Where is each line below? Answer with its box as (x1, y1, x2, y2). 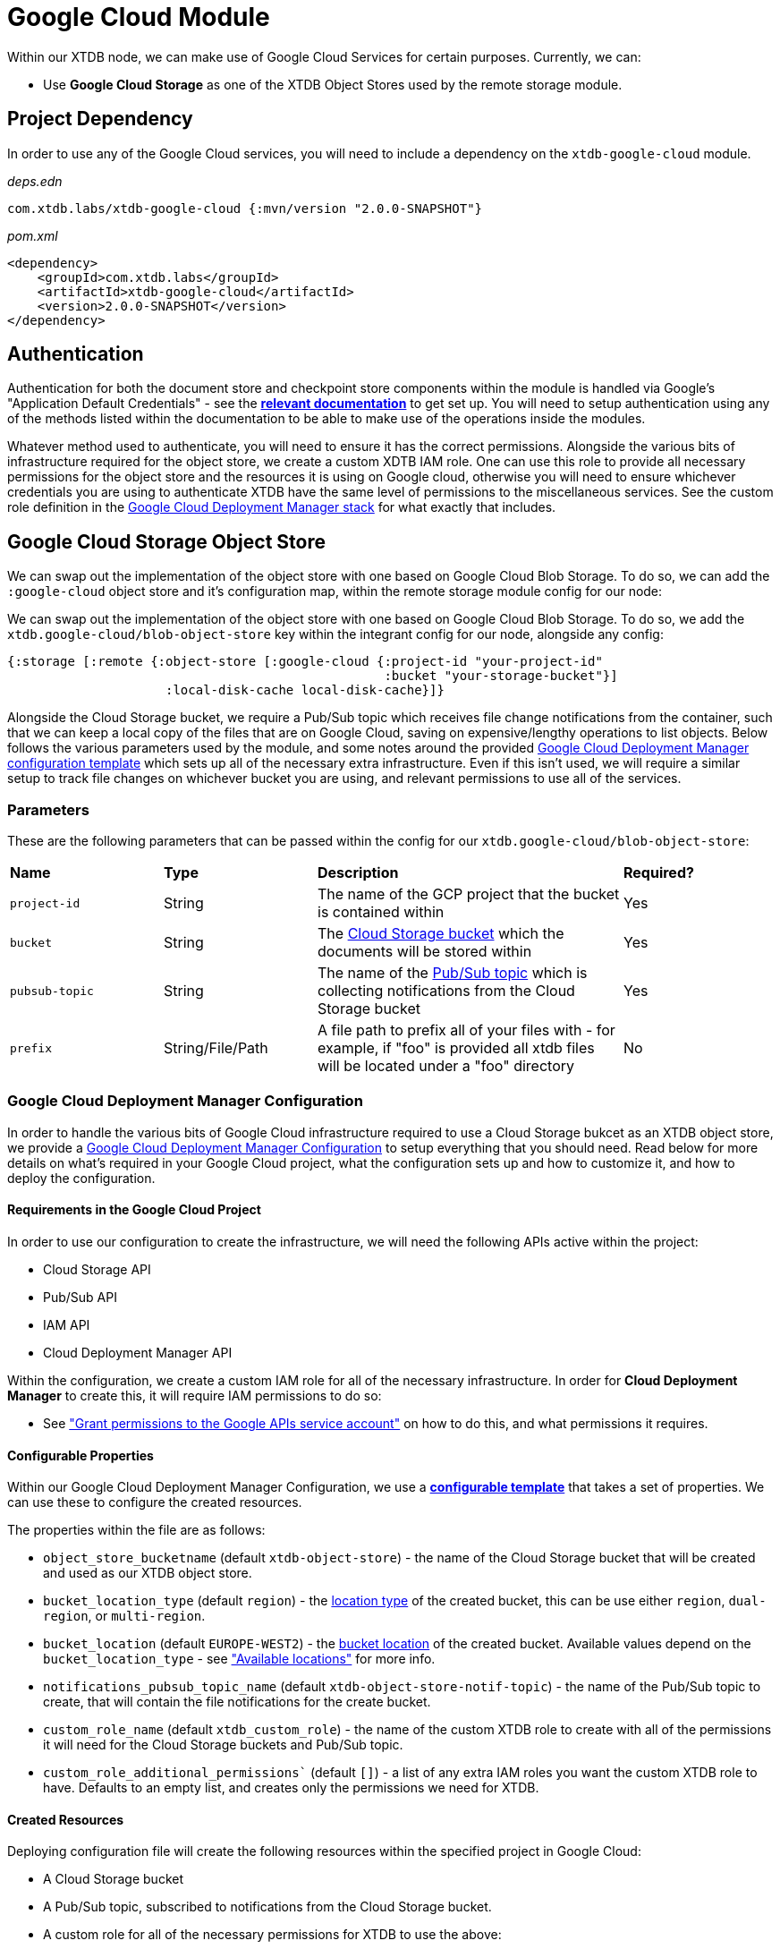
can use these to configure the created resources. (7, 1494, 302, 1511)
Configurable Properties (7, 1447, 154, 1463)
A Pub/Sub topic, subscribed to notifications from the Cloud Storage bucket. (43, 1899, 492, 1915)
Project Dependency (7, 107, 193, 131)
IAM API (43, 1317, 90, 1332)
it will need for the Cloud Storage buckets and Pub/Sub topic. (43, 1737, 403, 1753)
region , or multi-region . (43, 1608, 206, 1624)
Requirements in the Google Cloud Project (7, 1202, 261, 1218)
